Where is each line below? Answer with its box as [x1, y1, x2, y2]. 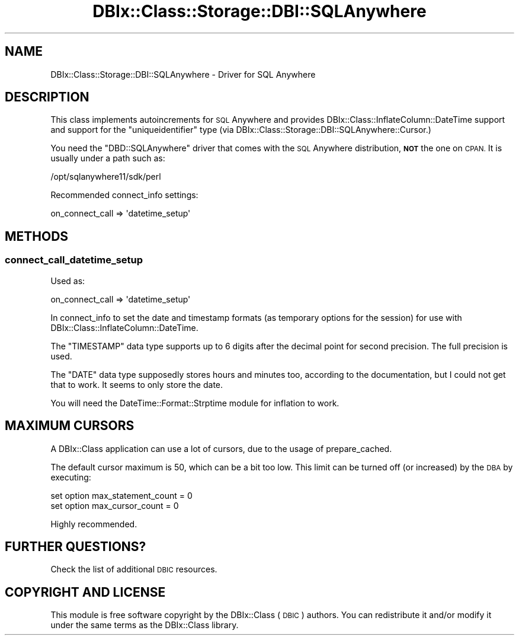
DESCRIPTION [5, 90, 89, 105]
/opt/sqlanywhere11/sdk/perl [50, 171, 161, 182]
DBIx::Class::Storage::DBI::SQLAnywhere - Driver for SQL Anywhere [50, 69, 316, 79]
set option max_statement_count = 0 [50, 490, 193, 501]
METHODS [5, 228, 69, 244]
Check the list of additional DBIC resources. [50, 564, 217, 575]
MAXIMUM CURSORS [5, 418, 134, 434]
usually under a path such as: [50, 153, 165, 164]
